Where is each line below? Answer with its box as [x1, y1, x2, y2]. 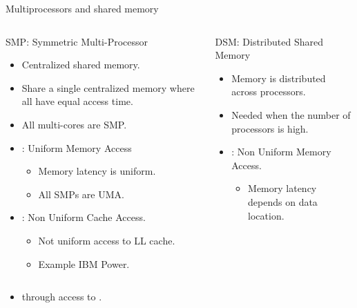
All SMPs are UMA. [38, 186, 124, 201]
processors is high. [231, 121, 309, 135]
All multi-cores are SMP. [21, 117, 127, 131]
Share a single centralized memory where [21, 80, 195, 95]
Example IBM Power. [38, 256, 130, 271]
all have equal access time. [21, 94, 133, 108]
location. [248, 208, 284, 222]
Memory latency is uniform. [38, 164, 156, 178]
